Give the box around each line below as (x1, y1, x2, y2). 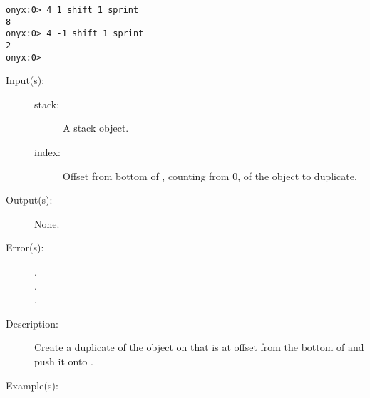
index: (34, 145, 61, 159)
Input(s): (6, 73, 45, 88)
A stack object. (63, 120, 129, 135)
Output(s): (6, 192, 53, 207)
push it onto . (34, 354, 93, 368)
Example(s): (6, 377, 58, 392)
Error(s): (6, 240, 44, 255)
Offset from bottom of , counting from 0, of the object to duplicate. (63, 168, 357, 183)
